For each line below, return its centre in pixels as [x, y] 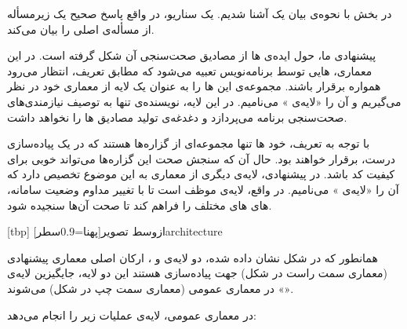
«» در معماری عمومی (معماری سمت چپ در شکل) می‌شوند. [151, 288]
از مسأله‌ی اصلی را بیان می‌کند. [81, 29]
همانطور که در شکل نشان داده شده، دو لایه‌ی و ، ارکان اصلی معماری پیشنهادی [193, 257]
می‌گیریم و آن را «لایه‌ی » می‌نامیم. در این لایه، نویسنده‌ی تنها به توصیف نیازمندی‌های [204, 101]
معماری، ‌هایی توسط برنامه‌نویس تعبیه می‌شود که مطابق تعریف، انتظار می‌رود [190, 70]
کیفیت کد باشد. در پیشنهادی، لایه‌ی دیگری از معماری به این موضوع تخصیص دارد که [201, 174]
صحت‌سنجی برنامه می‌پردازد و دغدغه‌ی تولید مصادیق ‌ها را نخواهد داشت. [177, 117]
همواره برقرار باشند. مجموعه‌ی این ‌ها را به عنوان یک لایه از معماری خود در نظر [194, 86]
